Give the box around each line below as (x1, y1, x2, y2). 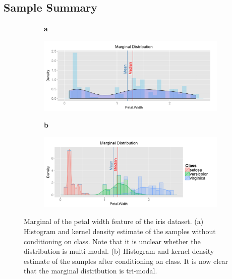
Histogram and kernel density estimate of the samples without (24, 226, 216, 236)
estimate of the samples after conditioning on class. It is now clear (24, 255, 228, 266)
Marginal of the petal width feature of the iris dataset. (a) (24, 216, 204, 227)
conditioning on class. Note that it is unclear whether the (24, 236, 201, 246)
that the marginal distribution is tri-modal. (24, 265, 157, 276)
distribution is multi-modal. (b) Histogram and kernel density (24, 246, 214, 256)
